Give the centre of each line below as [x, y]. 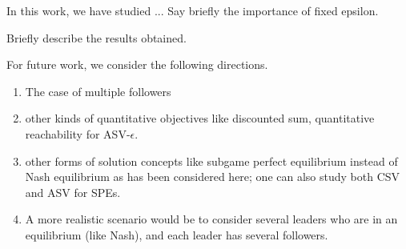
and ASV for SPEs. [73, 192]
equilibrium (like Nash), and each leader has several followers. [177, 234]
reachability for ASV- [78, 133]
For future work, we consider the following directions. [137, 64]
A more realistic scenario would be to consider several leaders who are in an [211, 219]
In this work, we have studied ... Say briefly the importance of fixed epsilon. [193, 10]
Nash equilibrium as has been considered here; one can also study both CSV [213, 177]
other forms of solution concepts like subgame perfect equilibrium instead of [211, 161]
